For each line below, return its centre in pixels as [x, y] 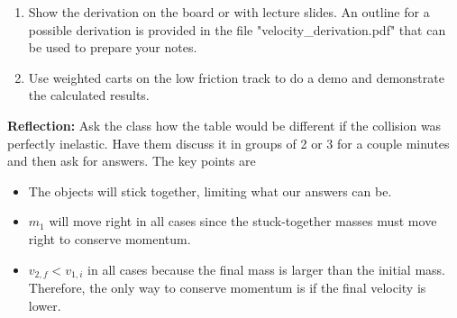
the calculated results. [89, 95]
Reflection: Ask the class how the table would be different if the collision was [224, 125]
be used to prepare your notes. [113, 47]
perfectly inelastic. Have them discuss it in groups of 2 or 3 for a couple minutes [228, 143]
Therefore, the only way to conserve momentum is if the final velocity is [227, 287]
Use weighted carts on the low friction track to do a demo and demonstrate [236, 77]
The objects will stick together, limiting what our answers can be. [210, 191]
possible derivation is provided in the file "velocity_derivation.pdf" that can [237, 29]
